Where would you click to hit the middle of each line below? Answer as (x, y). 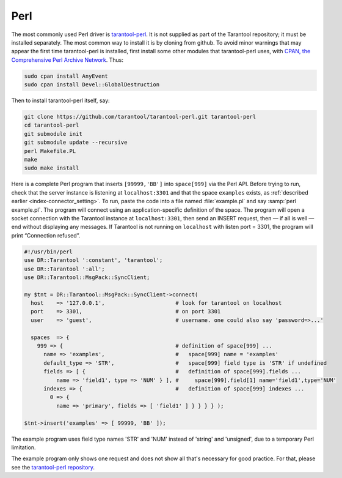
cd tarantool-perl (52, 125)
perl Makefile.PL (50, 151)
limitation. (24, 447)
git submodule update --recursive (76, 143)
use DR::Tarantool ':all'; (64, 269)
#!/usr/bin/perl (49, 252)
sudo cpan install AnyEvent (66, 76)
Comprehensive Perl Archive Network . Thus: (67, 60)
